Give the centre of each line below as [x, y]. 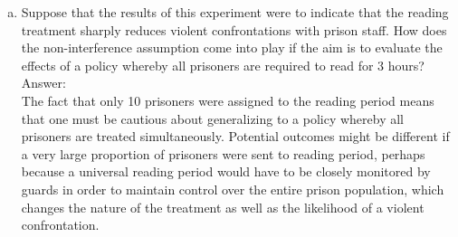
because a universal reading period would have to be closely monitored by [226, 171]
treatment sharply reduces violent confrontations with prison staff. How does [234, 29]
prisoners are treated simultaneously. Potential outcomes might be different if [235, 136]
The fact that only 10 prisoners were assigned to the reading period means [228, 100]
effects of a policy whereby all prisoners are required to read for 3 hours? [223, 65]
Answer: [43, 83]
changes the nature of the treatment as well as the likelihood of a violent [223, 207]
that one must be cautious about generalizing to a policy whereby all [212, 118]
